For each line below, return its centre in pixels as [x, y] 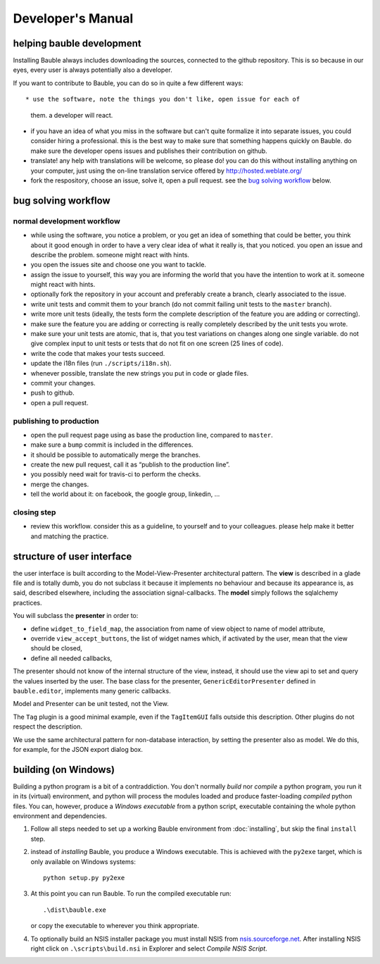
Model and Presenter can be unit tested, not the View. [91, 704]
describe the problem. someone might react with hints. [110, 254]
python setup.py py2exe [84, 878]
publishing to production [56, 421]
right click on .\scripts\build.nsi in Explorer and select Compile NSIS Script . [149, 948]
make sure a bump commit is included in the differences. [112, 445]
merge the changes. [60, 484]
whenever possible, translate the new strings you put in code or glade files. [140, 373]
